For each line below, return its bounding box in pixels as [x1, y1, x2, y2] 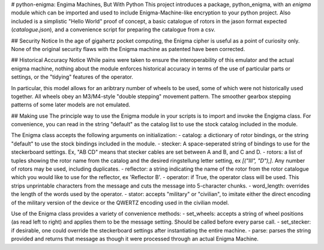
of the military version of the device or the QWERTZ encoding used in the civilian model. [11, 199, 229, 206]
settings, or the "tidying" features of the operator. [11, 73, 133, 81]
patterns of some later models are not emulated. [11, 101, 131, 108]
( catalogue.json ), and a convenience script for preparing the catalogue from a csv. [11, 26, 215, 33]
